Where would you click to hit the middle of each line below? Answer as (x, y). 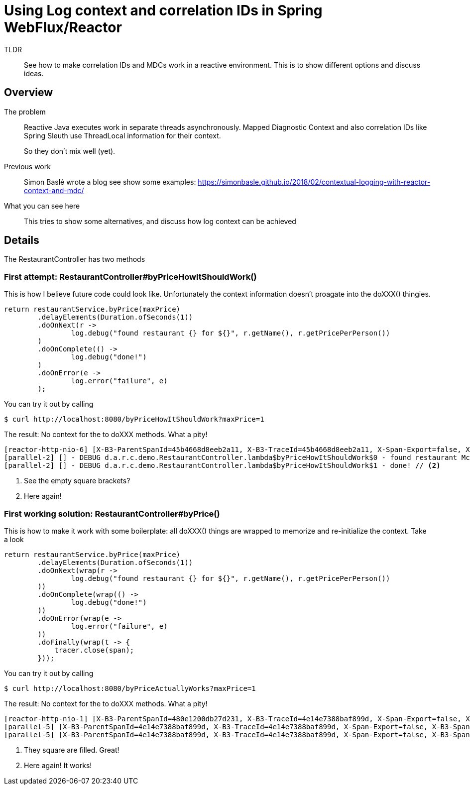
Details (22, 240)
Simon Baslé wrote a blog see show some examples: (110, 182)
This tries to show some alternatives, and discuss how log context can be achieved (160, 221)
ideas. (34, 73)
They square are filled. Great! (72, 750)
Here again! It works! (58, 765)
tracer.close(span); (94, 650)
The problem (25, 112)
